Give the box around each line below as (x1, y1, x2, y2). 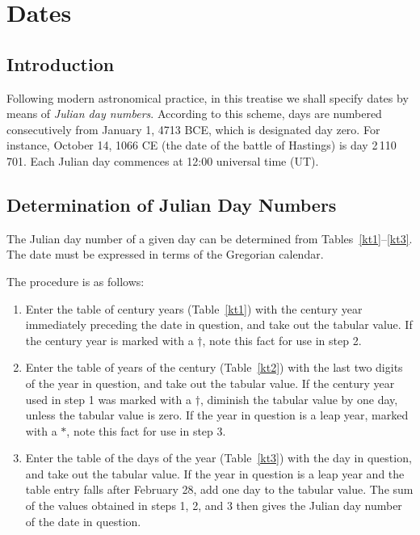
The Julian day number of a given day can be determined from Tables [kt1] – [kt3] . (6, 230, 413, 246)
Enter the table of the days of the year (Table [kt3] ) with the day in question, (25, 449, 412, 466)
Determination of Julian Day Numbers (6, 192, 337, 217)
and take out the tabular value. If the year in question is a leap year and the (25, 465, 405, 482)
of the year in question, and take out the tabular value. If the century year (25, 374, 395, 391)
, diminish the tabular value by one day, (199, 390, 398, 407)
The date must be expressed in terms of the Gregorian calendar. (6, 246, 324, 263)
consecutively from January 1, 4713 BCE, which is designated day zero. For (6, 120, 380, 137)
